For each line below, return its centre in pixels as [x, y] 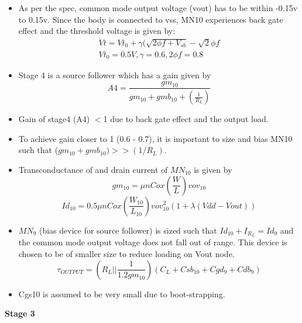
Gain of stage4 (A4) [54, 119]
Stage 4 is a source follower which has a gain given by [115, 74]
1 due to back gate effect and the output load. [186, 119]
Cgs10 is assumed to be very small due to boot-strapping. [122, 294]
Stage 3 [20, 313]
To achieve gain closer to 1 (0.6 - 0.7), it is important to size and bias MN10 [155, 138]
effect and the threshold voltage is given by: [97, 31]
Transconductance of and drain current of [93, 169]
